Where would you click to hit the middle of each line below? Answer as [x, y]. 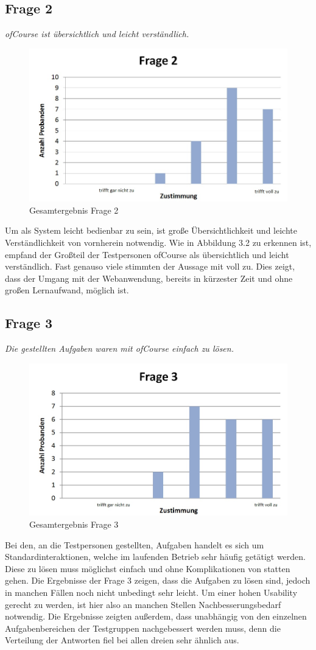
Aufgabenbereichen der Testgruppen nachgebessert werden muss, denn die [143, 628]
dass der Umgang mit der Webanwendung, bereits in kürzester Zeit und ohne [149, 278]
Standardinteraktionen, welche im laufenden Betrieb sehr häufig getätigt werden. [156, 557]
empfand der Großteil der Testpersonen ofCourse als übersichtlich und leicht [147, 254]
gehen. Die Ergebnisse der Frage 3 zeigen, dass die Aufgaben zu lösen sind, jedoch [158, 580]
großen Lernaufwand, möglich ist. [67, 290]
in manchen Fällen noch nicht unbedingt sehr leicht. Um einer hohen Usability [151, 592]
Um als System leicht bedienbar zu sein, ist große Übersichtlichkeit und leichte [151, 230]
